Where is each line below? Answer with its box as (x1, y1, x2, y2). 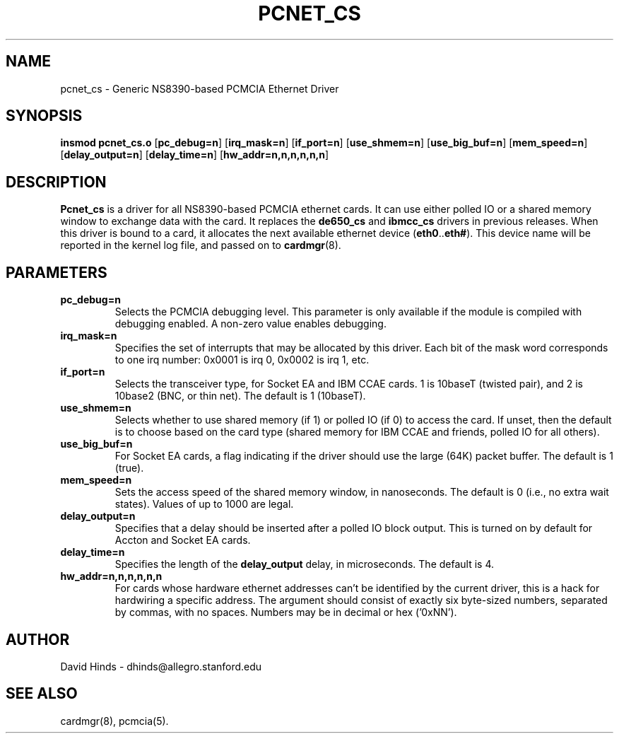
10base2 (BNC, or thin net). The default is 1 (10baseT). (114, 390, 366, 402)
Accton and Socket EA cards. (114, 534, 251, 547)
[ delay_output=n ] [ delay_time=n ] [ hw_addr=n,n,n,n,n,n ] (60, 149, 329, 161)
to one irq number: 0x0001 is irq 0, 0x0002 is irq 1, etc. (114, 354, 370, 366)
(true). (114, 462, 144, 475)
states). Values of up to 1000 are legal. (114, 498, 294, 511)
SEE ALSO (6, 685, 78, 703)
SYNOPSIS (6, 107, 83, 125)
